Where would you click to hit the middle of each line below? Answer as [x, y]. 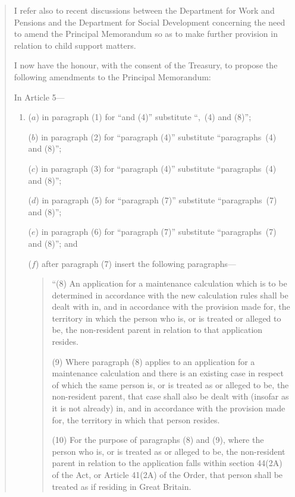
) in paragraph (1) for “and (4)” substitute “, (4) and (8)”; [144, 117]
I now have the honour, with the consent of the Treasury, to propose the [146, 65]
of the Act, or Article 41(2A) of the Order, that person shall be [167, 474]
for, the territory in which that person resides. [136, 419]
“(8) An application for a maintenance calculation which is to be [170, 283]
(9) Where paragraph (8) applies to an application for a [153, 361]
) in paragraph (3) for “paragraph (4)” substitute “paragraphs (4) [156, 168]
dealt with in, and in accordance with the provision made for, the [171, 306]
